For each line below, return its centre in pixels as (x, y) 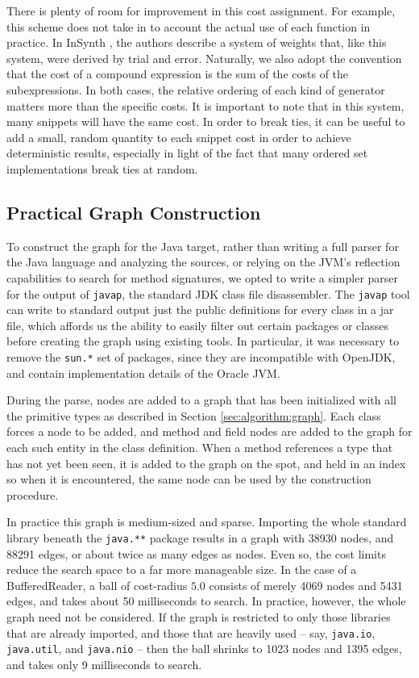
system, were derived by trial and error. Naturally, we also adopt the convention (204, 58)
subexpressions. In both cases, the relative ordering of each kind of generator (196, 89)
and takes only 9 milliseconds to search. (104, 664)
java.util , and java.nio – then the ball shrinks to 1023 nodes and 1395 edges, (204, 649)
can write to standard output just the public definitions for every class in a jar (200, 310)
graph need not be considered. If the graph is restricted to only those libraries (199, 616)
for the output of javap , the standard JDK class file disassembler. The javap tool (208, 293)
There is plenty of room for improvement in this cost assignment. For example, (201, 10)
